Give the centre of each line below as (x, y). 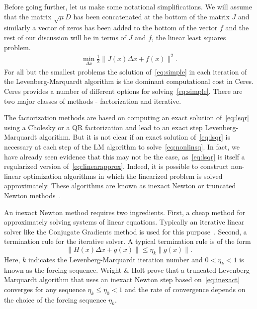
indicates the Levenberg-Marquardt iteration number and (115, 259)
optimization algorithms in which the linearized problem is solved (123, 176)
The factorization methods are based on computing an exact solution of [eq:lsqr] (127, 117)
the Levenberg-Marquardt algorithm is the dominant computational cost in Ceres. (129, 81)
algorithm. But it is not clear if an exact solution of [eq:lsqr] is (134, 137)
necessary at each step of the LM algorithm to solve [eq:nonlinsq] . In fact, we (122, 147)
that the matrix (28, 16)
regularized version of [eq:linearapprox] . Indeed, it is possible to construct (116, 166)
